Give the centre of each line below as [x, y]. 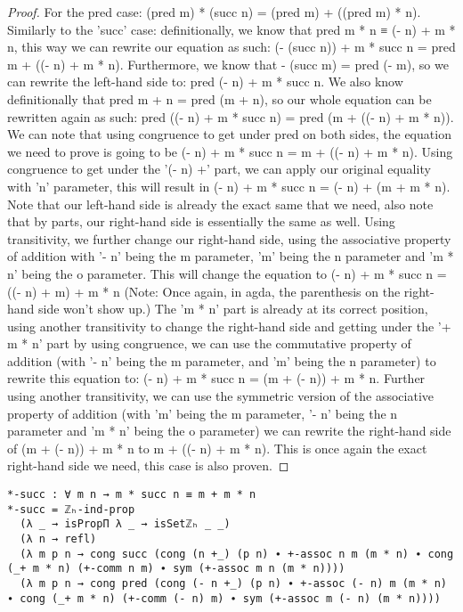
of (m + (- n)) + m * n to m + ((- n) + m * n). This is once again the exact [217, 448]
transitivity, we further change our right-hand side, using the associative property [229, 238]
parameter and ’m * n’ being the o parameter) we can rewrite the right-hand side [229, 431]
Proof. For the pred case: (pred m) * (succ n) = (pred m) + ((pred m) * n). [214, 12]
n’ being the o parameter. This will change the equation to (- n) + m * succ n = [227, 273]
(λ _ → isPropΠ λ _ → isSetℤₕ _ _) [125, 524]
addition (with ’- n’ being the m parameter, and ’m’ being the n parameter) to [222, 360]
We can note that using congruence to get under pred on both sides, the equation [229, 134]
